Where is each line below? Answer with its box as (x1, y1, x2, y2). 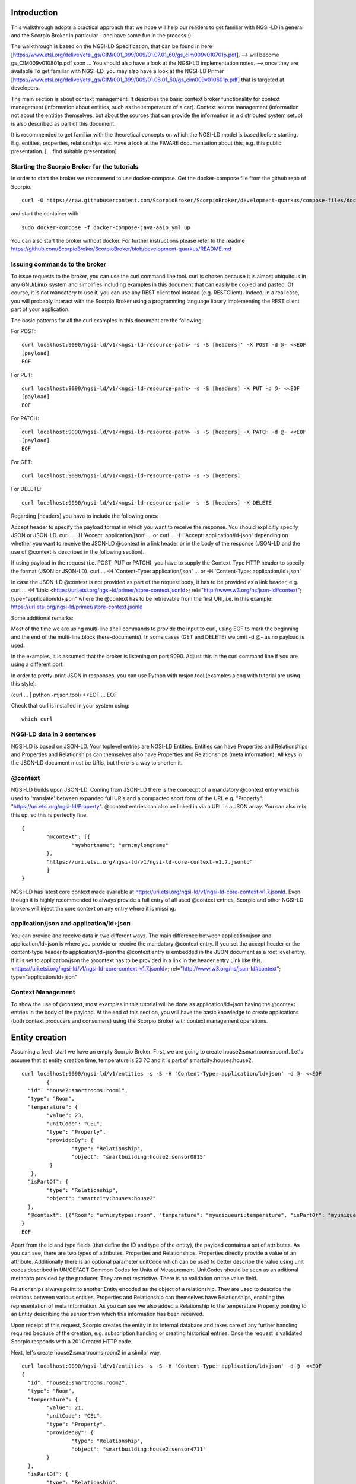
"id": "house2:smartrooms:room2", (27, 1379, 128, 1386)
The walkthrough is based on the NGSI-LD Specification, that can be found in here (11, 43, 213, 50)
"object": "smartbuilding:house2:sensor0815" (71, 1153, 206, 1160)
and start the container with (11, 210, 79, 217)
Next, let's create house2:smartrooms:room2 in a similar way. (11, 1349, 161, 1356)
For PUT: (11, 371, 33, 378)
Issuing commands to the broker (11, 260, 107, 268)
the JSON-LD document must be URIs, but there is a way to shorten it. (11, 759, 183, 766)
